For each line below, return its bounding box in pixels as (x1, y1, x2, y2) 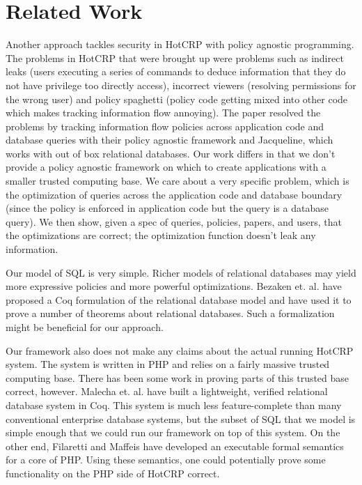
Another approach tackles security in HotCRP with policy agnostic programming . (6, 37, 354, 52)
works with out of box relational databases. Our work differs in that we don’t (6, 146, 336, 160)
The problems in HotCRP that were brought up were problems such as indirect (6, 50, 344, 65)
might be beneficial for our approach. (6, 320, 164, 334)
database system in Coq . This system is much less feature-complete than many (6, 397, 342, 412)
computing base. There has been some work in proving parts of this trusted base (6, 370, 349, 385)
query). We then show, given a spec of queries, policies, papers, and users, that (6, 214, 342, 229)
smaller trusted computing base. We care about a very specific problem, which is (6, 174, 349, 188)
